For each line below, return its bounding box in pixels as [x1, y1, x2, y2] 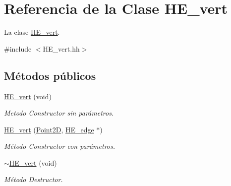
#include [4, 43, 32, 54]
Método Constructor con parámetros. [4, 141, 115, 151]
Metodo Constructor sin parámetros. [4, 108, 114, 118]
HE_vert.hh [43, 43, 80, 54]
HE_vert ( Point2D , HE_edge [4, 124, 94, 134]
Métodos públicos [4, 67, 96, 83]
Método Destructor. [4, 174, 63, 185]
